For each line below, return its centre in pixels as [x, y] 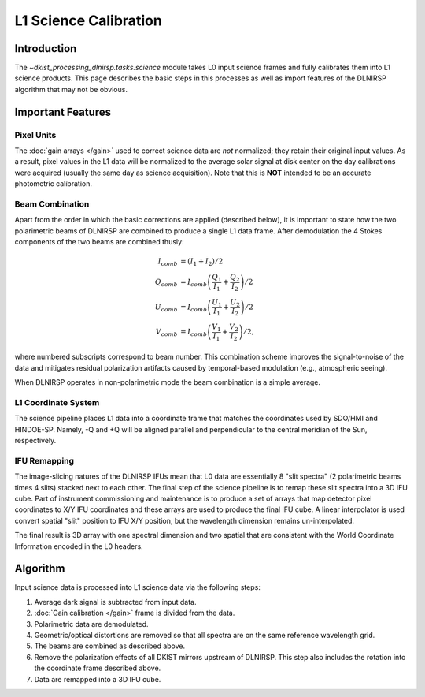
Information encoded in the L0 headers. [79, 546]
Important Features [63, 112]
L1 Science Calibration [89, 20]
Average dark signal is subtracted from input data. [115, 602]
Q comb [166, 283]
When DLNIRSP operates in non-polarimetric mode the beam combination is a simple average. [168, 382]
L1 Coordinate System [57, 402]
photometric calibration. [53, 184]
